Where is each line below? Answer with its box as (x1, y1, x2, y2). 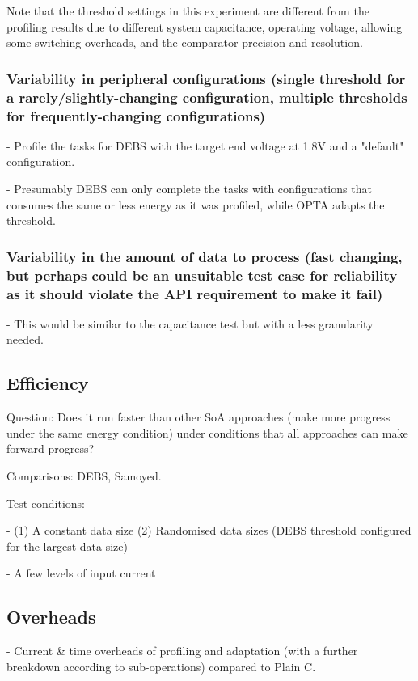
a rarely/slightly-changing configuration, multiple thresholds (6, 87, 407, 107)
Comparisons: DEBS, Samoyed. (6, 467, 162, 484)
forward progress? (6, 440, 95, 457)
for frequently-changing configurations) (6, 105, 266, 125)
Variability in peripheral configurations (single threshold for (6, 68, 406, 88)
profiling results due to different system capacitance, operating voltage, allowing (6, 18, 403, 35)
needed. (6, 331, 44, 348)
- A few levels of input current (6, 565, 156, 582)
